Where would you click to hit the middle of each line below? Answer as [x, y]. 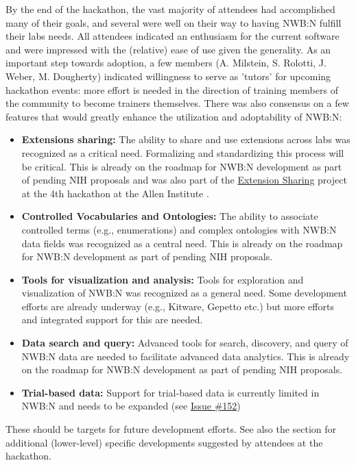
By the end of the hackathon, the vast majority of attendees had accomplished [170, 9]
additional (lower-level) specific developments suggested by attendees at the [164, 442]
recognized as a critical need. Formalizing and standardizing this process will [183, 152]
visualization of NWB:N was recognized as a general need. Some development [184, 293]
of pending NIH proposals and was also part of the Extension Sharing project [184, 180]
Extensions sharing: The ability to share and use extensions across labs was [186, 139]
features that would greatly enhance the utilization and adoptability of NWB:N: [174, 116]
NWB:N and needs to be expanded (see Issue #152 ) [131, 406]
